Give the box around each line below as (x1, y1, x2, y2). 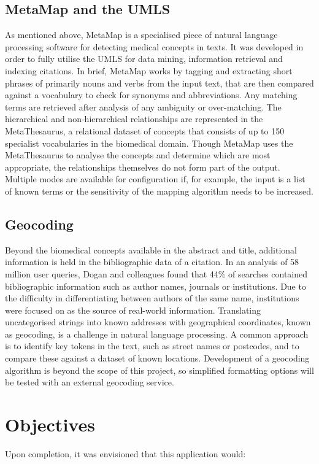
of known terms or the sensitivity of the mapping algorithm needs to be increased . (5, 184, 313, 197)
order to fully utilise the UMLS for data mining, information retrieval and (5, 52, 283, 65)
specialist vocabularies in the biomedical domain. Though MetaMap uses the (5, 136, 293, 149)
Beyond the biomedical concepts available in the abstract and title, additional (5, 243, 298, 256)
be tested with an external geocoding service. (5, 376, 174, 389)
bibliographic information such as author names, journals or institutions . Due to (5, 279, 306, 292)
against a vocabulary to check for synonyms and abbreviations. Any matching (5, 88, 298, 101)
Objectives (5, 412, 95, 437)
